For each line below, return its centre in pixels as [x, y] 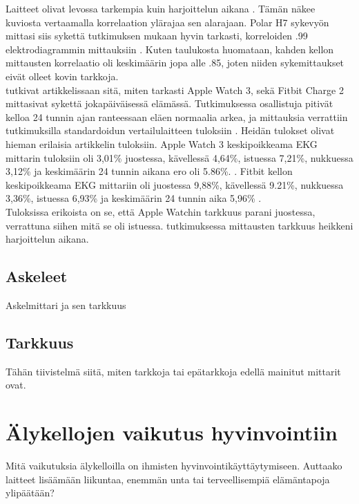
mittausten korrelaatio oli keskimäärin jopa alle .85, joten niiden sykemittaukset [175, 63]
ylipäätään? [30, 493]
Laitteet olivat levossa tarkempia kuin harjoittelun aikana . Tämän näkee [161, 8]
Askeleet [37, 276]
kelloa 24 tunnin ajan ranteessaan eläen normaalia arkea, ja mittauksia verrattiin [177, 116]
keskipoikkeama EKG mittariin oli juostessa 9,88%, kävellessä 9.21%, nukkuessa [175, 184]
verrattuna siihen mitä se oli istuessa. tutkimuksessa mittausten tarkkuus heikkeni [179, 225]
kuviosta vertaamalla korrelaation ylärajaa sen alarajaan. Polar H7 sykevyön [167, 22]
